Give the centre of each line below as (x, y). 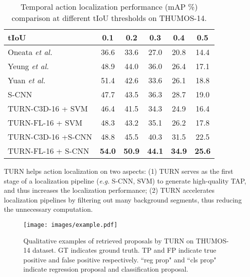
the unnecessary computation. (48, 209)
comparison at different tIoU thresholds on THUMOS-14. (109, 18)
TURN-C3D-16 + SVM (48, 108)
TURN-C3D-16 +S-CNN (50, 137)
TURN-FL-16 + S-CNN (49, 151)
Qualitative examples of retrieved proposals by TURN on (109, 240)
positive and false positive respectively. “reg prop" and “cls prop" (120, 259)
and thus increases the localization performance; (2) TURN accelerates (109, 190)
